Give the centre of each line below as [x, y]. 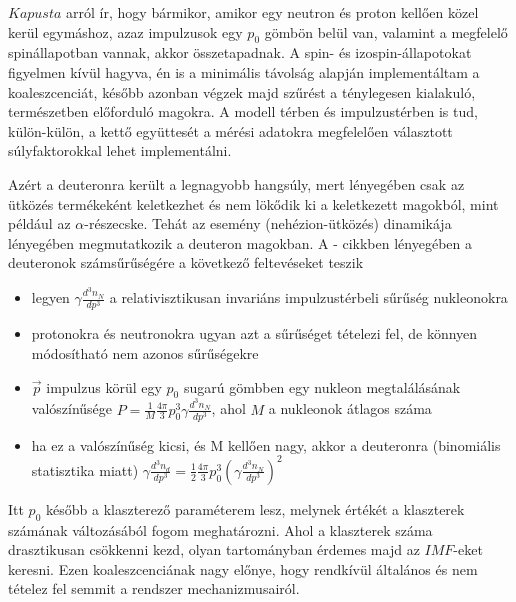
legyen [50, 297]
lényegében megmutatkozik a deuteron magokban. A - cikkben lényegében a [240, 242]
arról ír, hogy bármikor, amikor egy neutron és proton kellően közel [272, 12]
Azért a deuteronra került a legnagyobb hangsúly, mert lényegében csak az [236, 183]
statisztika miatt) [85, 469]
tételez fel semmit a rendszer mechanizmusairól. [154, 588]
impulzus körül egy [104, 386]
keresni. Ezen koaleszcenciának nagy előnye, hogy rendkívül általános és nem [243, 568]
